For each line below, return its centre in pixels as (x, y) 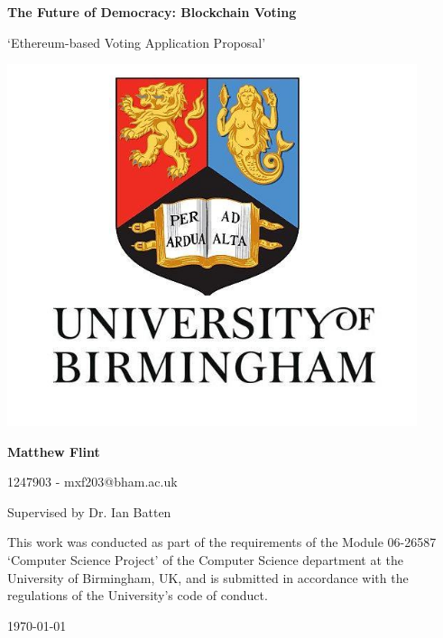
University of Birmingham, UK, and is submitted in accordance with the (208, 577)
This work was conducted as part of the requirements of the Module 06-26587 (222, 542)
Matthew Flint (54, 451)
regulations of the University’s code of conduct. (138, 595)
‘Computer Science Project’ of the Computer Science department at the (205, 559)
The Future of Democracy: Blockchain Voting (152, 12)
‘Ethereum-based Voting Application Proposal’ (137, 42)
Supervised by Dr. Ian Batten (89, 511)
